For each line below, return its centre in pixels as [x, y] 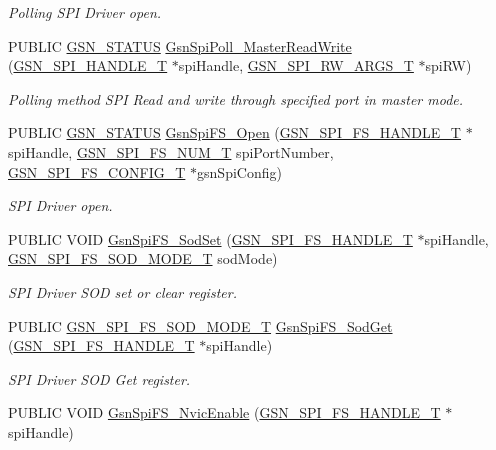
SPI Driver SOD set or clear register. [122, 291]
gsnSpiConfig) [239, 171]
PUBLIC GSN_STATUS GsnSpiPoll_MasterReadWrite [180, 45]
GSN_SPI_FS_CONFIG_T [97, 171]
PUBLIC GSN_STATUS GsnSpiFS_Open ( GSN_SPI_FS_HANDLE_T [234, 132]
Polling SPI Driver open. [85, 12]
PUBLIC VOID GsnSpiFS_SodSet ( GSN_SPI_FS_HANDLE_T [210, 238]
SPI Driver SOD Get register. [99, 378]
